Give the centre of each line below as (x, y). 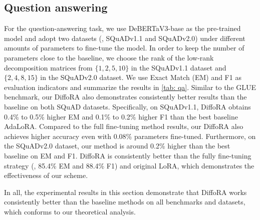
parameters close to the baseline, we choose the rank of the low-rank (109, 57)
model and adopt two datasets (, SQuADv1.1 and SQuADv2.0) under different (125, 38)
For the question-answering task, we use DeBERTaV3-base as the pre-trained (122, 28)
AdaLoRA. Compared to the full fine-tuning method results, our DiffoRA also (124, 126)
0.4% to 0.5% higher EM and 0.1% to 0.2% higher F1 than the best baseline (121, 116)
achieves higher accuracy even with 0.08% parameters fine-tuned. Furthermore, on (130, 136)
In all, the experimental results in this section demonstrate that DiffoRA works (125, 192)
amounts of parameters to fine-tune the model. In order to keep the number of (124, 48)
